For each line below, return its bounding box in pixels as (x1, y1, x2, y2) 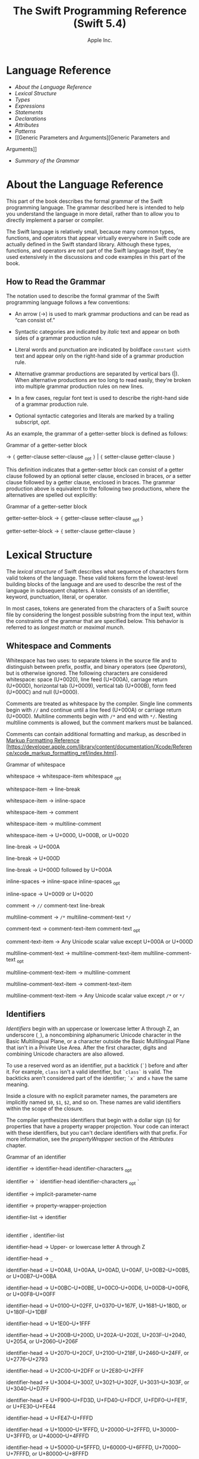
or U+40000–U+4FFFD (32, 1432, 89, 1439)
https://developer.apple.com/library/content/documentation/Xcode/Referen (8, 743, 192, 750)
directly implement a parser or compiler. (6, 216, 104, 224)
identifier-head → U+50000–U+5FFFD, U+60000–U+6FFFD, (6, 1444, 154, 1451)
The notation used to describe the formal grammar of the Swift (6, 293, 159, 300)
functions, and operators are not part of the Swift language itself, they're (6, 247, 184, 254)
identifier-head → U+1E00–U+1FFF (6, 1320, 91, 1327)
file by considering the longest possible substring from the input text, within (6, 611, 191, 618)
